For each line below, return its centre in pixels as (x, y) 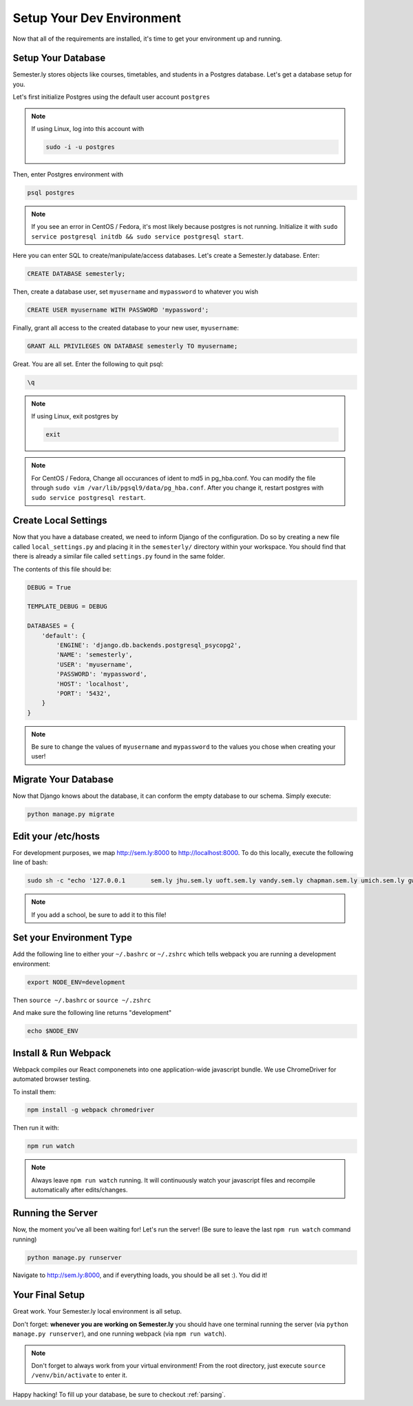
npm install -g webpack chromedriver (91, 1110)
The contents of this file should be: (62, 569)
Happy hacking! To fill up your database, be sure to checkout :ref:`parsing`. (119, 1394)
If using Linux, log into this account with (88, 129)
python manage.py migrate (71, 814)
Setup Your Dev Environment (97, 18)
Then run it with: (36, 1128)
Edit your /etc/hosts (56, 836)
